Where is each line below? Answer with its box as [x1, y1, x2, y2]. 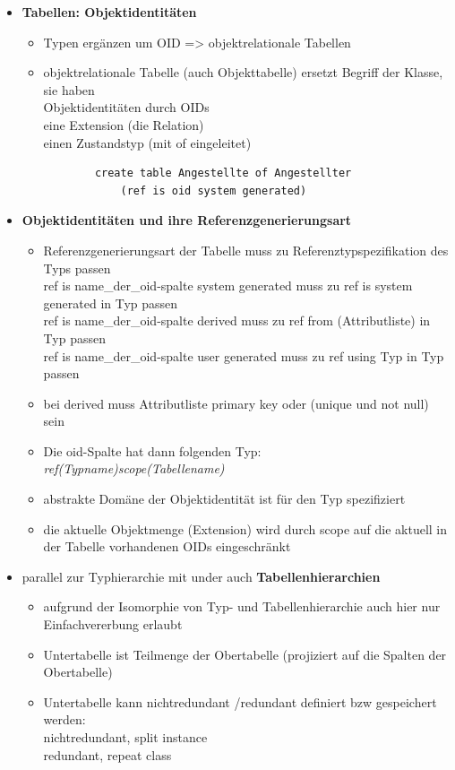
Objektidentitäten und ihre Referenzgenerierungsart [21, 211, 352, 229]
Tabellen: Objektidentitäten [21, 3, 197, 21]
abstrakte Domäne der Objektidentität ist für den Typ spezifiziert [43, 489, 406, 508]
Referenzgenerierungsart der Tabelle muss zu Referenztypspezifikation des [43, 240, 449, 259]
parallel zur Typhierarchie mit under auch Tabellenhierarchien [21, 567, 381, 585]
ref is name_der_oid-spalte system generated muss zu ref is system [43, 276, 413, 295]
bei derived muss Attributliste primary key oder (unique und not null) [43, 394, 429, 412]
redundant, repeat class [43, 745, 172, 764]
